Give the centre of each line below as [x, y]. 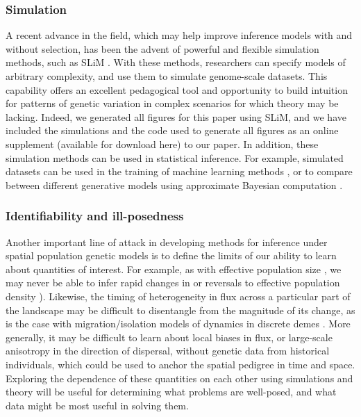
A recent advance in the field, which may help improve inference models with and [179, 35]
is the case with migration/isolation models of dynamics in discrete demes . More [178, 324]
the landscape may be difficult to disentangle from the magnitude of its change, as [180, 310]
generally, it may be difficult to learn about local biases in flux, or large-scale [169, 337]
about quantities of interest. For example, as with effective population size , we [174, 269]
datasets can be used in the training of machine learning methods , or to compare [179, 171]
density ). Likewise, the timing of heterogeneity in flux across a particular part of [178, 296]
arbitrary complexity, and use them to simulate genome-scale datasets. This [167, 76]
